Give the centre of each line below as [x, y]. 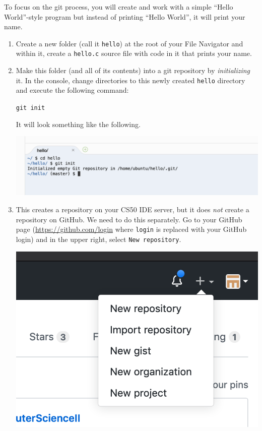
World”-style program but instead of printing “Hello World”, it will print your [125, 16]
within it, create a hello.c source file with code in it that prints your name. [134, 53]
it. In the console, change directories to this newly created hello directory [130, 80]
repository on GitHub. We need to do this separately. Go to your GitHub [129, 219]
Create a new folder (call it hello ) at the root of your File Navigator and [129, 43]
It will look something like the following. [78, 124]
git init [30, 108]
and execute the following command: [72, 90]
